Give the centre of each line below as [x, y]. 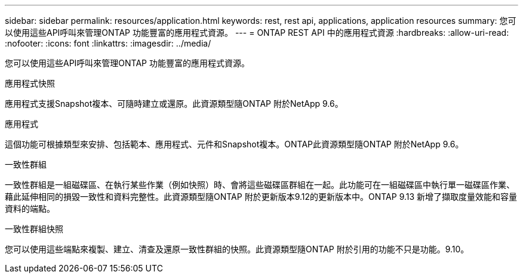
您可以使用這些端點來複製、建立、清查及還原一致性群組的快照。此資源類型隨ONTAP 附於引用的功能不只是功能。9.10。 [237, 249]
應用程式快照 [30, 83]
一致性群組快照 [34, 229]
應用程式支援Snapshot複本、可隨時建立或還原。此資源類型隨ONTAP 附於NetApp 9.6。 [174, 104]
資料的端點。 [30, 208]
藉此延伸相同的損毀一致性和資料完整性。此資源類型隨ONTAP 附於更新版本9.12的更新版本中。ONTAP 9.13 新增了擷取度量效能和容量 [261, 197]
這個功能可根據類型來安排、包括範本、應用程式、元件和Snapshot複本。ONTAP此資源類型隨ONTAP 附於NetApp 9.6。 [234, 144]
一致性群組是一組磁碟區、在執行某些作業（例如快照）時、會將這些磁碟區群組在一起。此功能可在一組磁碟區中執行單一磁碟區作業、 [260, 185]
